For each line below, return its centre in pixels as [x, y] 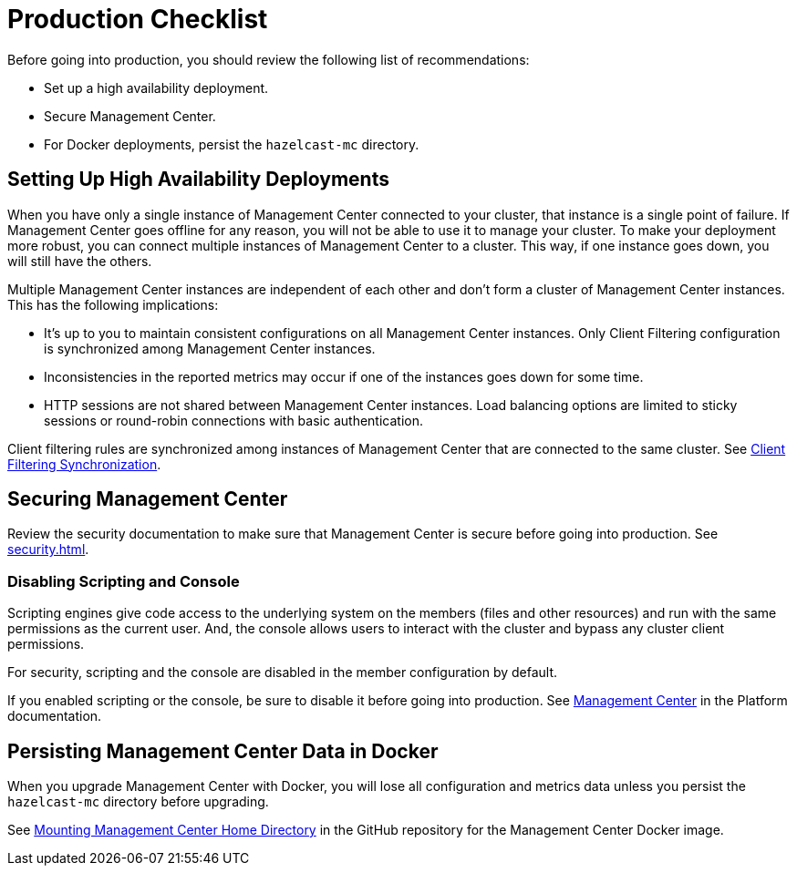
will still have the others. [80, 261]
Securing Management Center [148, 499]
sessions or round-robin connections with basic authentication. [233, 420]
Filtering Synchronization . [84, 464]
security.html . [48, 549]
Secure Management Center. [130, 116]
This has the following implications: [113, 304]
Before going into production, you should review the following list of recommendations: [269, 59]
